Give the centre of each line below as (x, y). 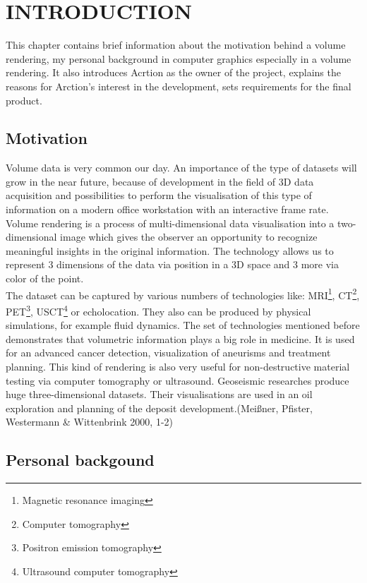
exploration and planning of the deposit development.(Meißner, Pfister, (159, 408)
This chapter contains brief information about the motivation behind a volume (176, 45)
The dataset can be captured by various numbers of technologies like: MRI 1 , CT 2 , (183, 294)
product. (24, 100)
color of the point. (45, 278)
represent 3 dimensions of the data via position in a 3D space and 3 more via (173, 264)
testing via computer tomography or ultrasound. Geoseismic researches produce (178, 380)
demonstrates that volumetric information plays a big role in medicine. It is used (180, 338)
